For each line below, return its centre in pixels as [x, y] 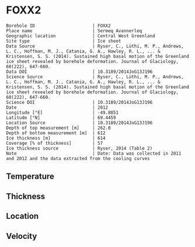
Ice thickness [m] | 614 [56, 138]
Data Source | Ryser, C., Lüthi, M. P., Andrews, [95, 46]
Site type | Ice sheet [64, 41]
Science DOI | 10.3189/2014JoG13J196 [79, 102]
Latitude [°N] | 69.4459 [61, 117]
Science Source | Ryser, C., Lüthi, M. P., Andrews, [95, 76]
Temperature [30, 177]
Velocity [22, 236]
